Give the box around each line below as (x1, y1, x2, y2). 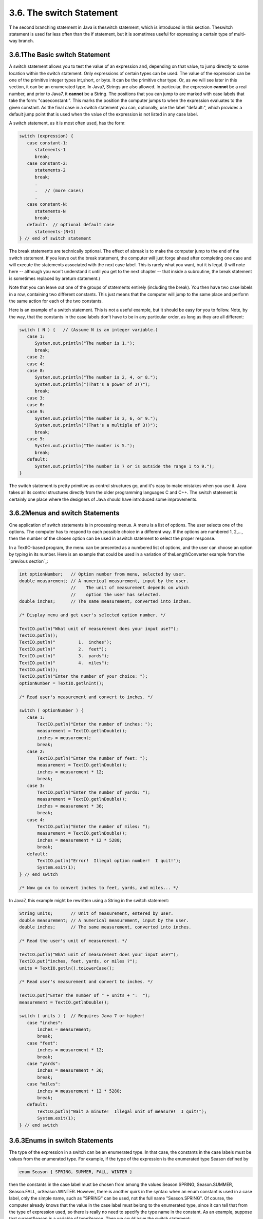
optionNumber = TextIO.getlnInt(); (19, 680, 104, 686)
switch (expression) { (19, 133, 74, 139)
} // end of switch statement (19, 236, 92, 241)
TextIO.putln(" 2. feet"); (19, 646, 107, 652)
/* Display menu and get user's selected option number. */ (19, 612, 166, 618)
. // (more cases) (35, 188, 84, 194)
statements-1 (35, 147, 66, 153)
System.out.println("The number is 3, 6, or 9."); (35, 415, 158, 421)
